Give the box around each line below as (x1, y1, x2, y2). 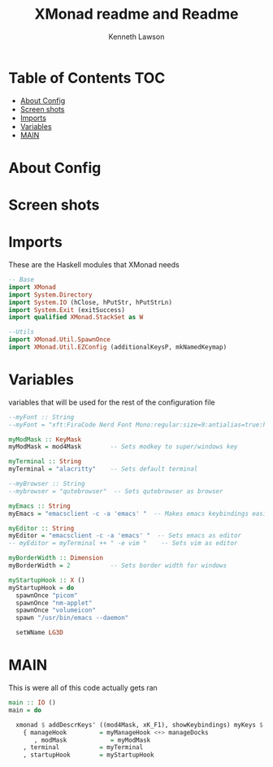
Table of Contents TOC (8, 68, 166, 87)
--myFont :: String (8, 413, 75, 421)
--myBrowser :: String (8, 480, 85, 488)
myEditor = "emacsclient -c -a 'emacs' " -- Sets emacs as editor (8, 531, 242, 540)
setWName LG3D (15, 629, 63, 637)
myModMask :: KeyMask (8, 435, 82, 444)
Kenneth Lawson (108, 32, 165, 41)
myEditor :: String (8, 524, 75, 532)
